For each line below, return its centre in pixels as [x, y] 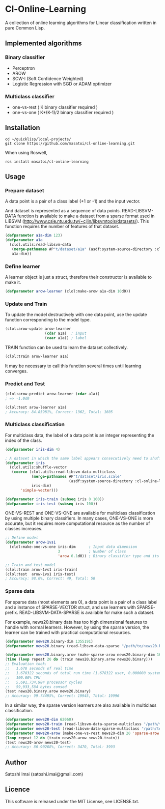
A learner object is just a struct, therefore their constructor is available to [79, 277]
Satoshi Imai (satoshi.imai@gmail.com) [44, 774]
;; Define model [22, 538]
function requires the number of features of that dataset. [62, 227]
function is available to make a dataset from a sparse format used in [86, 216]
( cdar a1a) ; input [66, 333]
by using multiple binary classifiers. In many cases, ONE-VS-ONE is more [79, 518]
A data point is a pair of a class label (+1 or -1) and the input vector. [73, 201]
